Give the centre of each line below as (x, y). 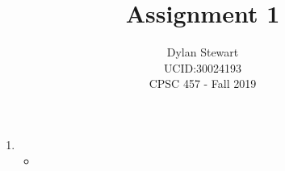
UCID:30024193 (203, 67)
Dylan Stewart (203, 52)
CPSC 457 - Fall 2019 (203, 83)
